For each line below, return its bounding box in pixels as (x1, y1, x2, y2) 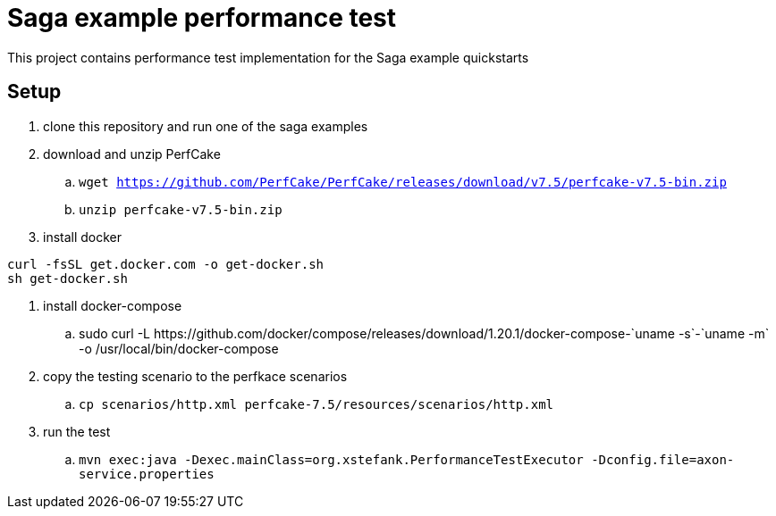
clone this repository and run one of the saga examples (43, 118, 368, 134)
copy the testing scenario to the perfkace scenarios (43, 368, 348, 384)
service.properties (79, 466, 215, 481)
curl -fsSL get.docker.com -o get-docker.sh (7, 256, 325, 271)
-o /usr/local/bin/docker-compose (79, 340, 279, 356)
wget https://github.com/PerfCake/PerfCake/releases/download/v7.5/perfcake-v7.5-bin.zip (79, 174, 727, 189)
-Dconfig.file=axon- (591, 452, 735, 467)
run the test (43, 423, 111, 439)
